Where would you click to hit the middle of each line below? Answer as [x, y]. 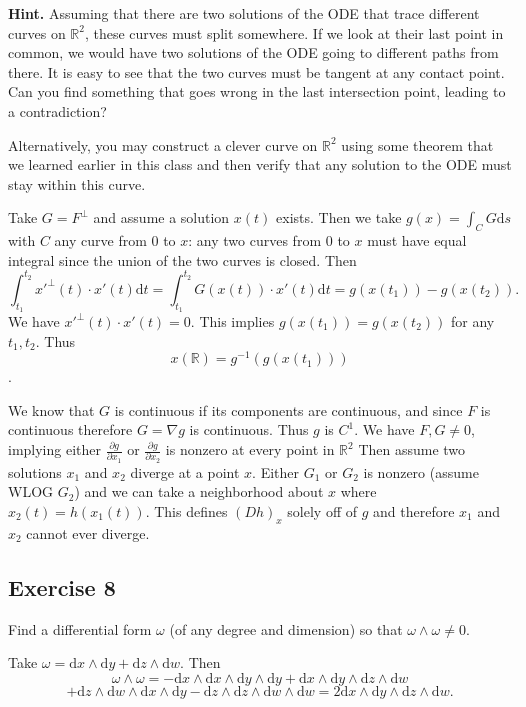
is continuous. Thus [249, 429]
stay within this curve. [77, 183]
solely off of [322, 510]
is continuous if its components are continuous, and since [288, 409]
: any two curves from [255, 240]
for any [472, 321]
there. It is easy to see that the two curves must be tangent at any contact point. [256, 71]
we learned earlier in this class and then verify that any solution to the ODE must [260, 164]
